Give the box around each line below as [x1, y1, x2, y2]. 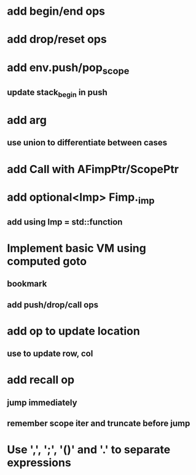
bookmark [7, 279, 47, 289]
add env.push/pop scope [7, 60, 130, 77]
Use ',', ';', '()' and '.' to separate [7, 443, 171, 457]
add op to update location [7, 324, 140, 338]
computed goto [7, 254, 87, 268]
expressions [7, 456, 71, 470]
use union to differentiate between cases [7, 137, 168, 148]
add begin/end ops [7, 4, 105, 18]
